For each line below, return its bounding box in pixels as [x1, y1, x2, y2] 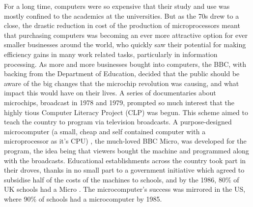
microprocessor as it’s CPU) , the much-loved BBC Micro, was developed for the [4, 136, 247, 146]
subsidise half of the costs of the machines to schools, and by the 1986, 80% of [4, 174, 239, 184]
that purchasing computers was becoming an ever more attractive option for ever [4, 30, 248, 40]
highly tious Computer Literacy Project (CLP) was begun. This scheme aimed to [4, 107, 249, 117]
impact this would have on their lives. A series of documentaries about [4, 88, 216, 98]
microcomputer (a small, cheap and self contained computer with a [4, 126, 206, 136]
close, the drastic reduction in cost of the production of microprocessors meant [4, 20, 240, 30]
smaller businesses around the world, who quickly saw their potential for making [4, 39, 246, 50]
